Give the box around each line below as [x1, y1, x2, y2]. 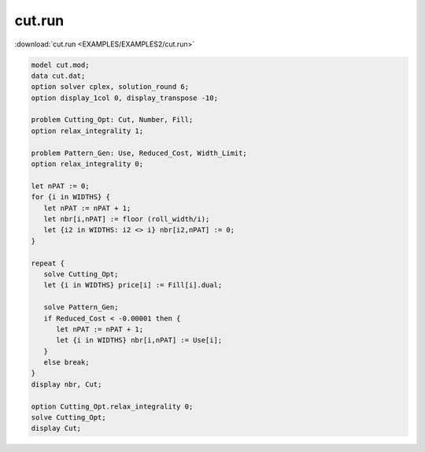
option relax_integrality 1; [31, 126, 144, 135]
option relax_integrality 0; [31, 160, 144, 169]
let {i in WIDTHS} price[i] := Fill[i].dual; [43, 280, 223, 290]
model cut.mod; [31, 60, 90, 69]
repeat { [31, 258, 65, 268]
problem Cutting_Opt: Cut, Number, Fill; [31, 115, 194, 124]
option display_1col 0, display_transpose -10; [31, 93, 218, 102]
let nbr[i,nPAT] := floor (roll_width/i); [43, 215, 210, 224]
